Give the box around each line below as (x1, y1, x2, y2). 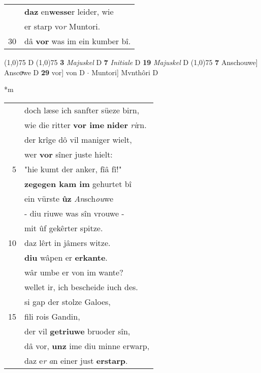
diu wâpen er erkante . (24, 251, 108, 263)
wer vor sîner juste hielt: (24, 148, 113, 160)
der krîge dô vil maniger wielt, (24, 133, 132, 145)
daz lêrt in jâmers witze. (24, 236, 111, 248)
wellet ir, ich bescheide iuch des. (24, 281, 138, 293)
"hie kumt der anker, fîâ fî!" (24, 163, 122, 175)
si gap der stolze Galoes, (24, 295, 111, 307)
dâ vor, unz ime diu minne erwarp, (24, 339, 150, 352)
